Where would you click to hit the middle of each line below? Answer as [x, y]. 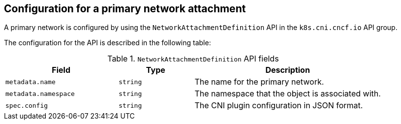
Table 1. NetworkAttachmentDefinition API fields [193, 59]
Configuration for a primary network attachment [125, 9]
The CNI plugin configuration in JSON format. [279, 106]
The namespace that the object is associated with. [288, 94]
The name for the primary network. [259, 82]
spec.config [27, 105]
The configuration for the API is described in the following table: [108, 43]
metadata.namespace [40, 93]
